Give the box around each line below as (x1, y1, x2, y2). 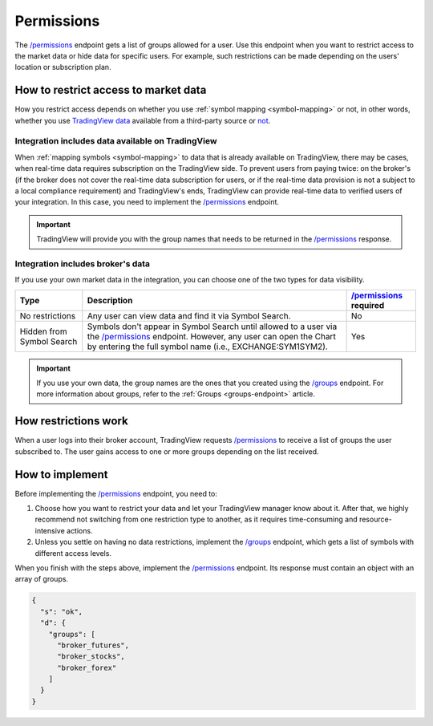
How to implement (14, 468, 108, 481)
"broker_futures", (57, 640, 130, 650)
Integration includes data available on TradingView (14, 136, 217, 147)
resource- (358, 514, 392, 525)
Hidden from (19, 326, 67, 337)
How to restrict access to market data (14, 83, 207, 97)
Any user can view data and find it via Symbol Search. (87, 310, 292, 321)
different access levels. (34, 548, 112, 558)
